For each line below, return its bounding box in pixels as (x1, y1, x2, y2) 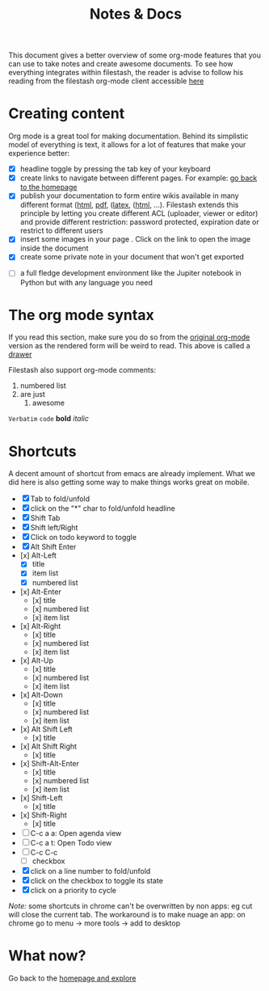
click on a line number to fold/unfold (30, 866, 151, 875)
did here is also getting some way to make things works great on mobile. (8, 478, 250, 487)
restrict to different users (19, 226, 103, 235)
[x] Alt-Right (19, 621, 61, 630)
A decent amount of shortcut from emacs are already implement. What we (8, 469, 256, 479)
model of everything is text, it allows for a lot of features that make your (8, 140, 246, 150)
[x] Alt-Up (19, 656, 54, 665)
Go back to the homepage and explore (8, 973, 137, 983)
